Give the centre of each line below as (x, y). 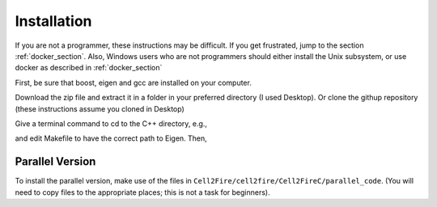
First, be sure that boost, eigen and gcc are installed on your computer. (134, 82)
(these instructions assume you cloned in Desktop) (100, 108)
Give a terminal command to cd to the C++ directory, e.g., (111, 123)
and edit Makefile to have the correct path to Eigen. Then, (111, 138)
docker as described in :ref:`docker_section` (89, 68)
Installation (53, 21)
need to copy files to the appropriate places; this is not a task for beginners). (142, 192)
